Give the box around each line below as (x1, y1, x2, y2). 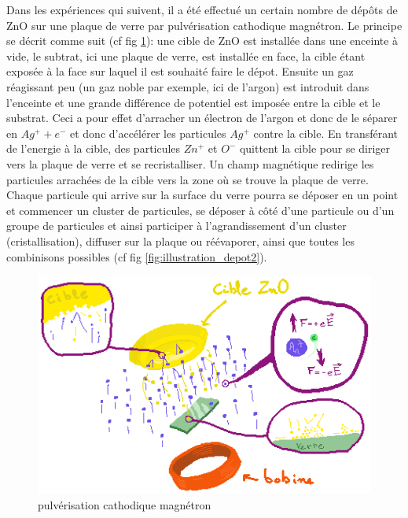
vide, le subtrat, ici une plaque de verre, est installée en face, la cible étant (6, 47, 366, 64)
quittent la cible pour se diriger (239, 140, 391, 157)
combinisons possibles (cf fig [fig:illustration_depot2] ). (6, 248, 267, 265)
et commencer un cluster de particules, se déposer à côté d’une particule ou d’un (6, 202, 395, 218)
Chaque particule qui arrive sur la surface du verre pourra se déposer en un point (6, 187, 399, 203)
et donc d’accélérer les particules (69, 124, 226, 141)
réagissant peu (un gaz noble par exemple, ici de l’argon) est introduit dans (6, 78, 369, 94)
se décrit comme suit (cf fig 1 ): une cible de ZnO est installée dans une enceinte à (6, 32, 399, 49)
